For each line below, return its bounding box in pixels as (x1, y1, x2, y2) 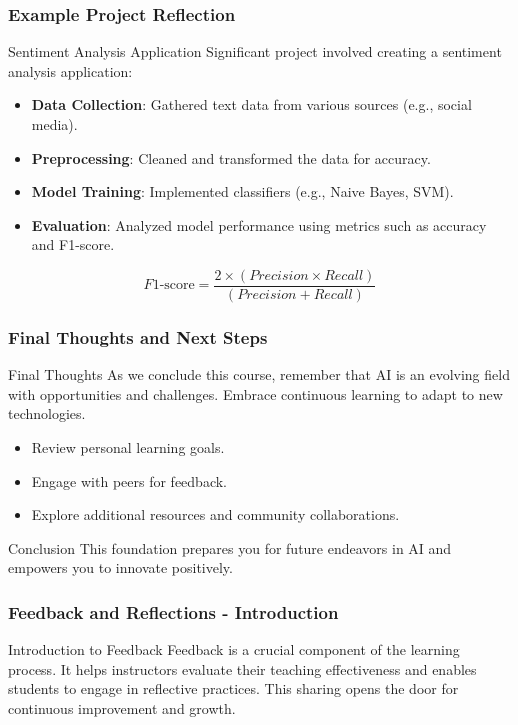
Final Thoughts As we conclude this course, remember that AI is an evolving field (8, 364, 510, 385)
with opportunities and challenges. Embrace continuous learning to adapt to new (8, 383, 503, 404)
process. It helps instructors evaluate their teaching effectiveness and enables (8, 658, 477, 679)
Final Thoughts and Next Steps (8, 324, 268, 349)
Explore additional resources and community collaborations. (31, 504, 400, 525)
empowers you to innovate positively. (8, 557, 233, 578)
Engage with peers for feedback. (31, 470, 227, 491)
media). (31, 114, 78, 134)
